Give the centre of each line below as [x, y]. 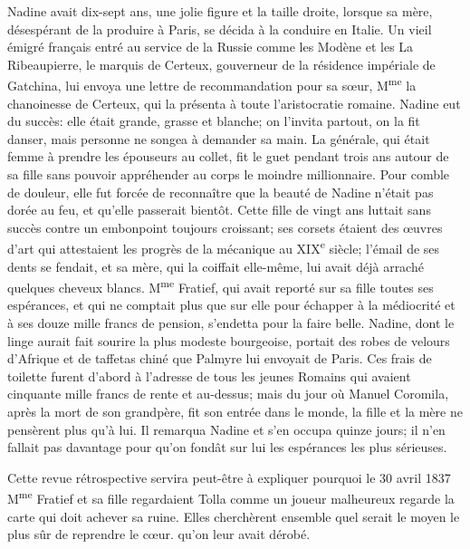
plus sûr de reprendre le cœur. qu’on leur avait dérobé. [159, 534]
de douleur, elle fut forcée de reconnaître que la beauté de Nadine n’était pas [221, 192]
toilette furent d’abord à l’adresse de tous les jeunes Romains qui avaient [209, 376]
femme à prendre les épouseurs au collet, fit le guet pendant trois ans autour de [228, 156]
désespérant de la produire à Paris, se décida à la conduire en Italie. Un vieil [220, 29]
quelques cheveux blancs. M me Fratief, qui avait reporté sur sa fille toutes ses [221, 286]
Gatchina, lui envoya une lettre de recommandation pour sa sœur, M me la [212, 84]
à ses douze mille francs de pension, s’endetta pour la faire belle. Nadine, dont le [231, 323]
